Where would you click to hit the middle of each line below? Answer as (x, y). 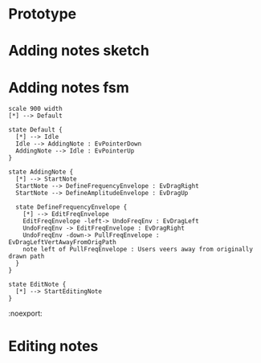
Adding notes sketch (79, 51)
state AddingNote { (41, 172)
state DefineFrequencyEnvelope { (71, 207)
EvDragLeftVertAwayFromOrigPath (62, 243)
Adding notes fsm (69, 87)
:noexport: (25, 313)
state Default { (35, 130)
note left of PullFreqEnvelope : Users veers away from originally (138, 250)
